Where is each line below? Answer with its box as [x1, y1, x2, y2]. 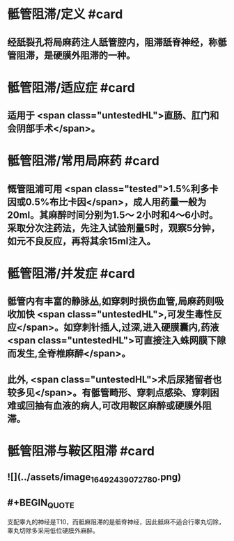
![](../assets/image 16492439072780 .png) [7, 471, 182, 485]
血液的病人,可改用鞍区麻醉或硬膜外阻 [52, 400, 212, 411]
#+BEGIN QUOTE [7, 496, 75, 510]
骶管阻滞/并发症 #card [7, 265, 136, 281]
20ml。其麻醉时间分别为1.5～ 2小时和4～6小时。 [7, 209, 219, 221]
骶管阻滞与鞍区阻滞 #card [7, 443, 155, 459]
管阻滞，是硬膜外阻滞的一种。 [7, 49, 136, 61]
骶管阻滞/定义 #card [7, 6, 123, 22]
